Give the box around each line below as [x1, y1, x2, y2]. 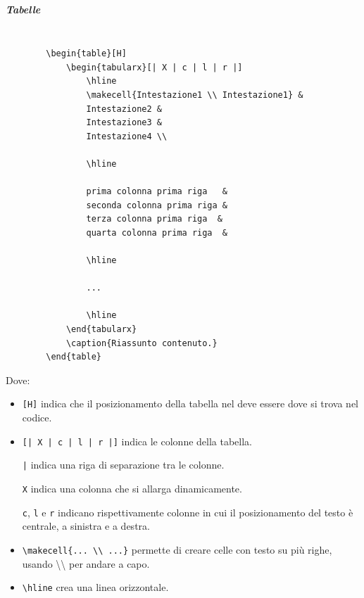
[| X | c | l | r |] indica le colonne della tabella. [22, 433, 253, 448]
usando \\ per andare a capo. [22, 556, 150, 571]
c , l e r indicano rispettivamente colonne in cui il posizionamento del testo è [22, 504, 353, 519]
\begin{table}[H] [46, 49, 127, 59]
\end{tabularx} [65, 324, 137, 335]
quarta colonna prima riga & [86, 227, 227, 238]
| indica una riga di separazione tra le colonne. [22, 457, 225, 472]
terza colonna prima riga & [86, 214, 222, 224]
